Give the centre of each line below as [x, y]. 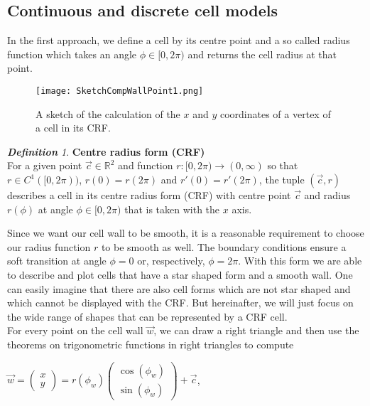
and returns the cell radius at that [262, 54]
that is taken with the [172, 209]
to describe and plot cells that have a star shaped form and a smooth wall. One [180, 274]
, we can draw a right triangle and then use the [256, 330]
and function [146, 165]
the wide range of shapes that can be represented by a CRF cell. [147, 316]
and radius [327, 195]
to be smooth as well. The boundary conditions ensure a [224, 246]
